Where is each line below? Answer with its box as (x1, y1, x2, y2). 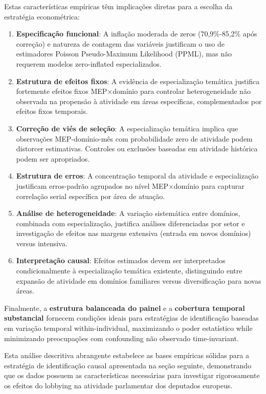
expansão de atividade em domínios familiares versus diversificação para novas (16, 275, 261, 286)
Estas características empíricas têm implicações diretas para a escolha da (4, 1, 233, 11)
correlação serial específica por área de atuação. (16, 190, 165, 201)
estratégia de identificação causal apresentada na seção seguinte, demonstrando (4, 360, 252, 370)
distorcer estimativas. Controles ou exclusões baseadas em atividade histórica (16, 143, 258, 154)
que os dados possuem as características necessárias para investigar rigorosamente (4, 370, 260, 381)
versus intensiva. (16, 238, 68, 248)
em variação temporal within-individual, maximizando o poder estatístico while (4, 323, 253, 333)
